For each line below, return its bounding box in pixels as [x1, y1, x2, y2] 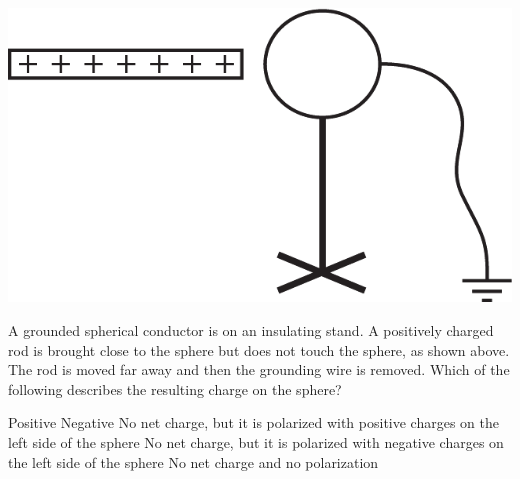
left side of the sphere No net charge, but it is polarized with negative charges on [8, 431, 504, 452]
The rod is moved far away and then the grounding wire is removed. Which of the [8, 359, 510, 380]
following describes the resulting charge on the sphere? [8, 378, 342, 399]
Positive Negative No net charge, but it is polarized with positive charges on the [8, 412, 499, 433]
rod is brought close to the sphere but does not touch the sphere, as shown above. [8, 339, 510, 360]
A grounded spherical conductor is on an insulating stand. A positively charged [8, 319, 494, 340]
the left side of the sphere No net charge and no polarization [8, 451, 379, 472]
